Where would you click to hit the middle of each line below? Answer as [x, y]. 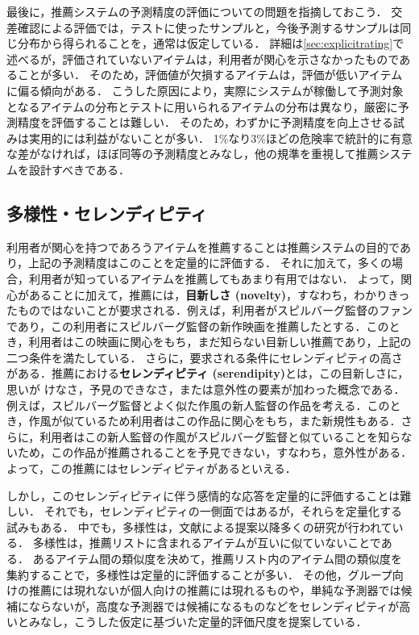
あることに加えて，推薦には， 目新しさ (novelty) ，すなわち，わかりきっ [219, 294]
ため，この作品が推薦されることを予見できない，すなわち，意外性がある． [215, 452]
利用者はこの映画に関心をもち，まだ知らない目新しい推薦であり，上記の [220, 342]
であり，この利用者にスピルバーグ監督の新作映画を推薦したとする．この [198, 326]
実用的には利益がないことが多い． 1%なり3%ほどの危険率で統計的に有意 [220, 138]
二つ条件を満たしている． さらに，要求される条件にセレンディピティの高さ [205, 357]
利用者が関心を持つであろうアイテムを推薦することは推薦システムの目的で [203, 246]
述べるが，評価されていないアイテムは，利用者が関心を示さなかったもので [203, 58]
